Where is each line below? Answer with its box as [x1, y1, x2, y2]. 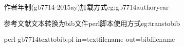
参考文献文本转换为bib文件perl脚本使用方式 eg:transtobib [4, 18, 180, 28]
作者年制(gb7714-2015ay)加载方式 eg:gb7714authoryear [4, 2, 169, 12]
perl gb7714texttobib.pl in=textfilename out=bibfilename [4, 34, 175, 44]
